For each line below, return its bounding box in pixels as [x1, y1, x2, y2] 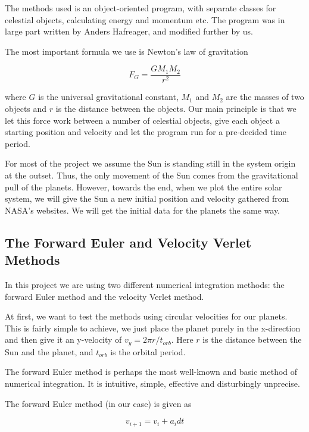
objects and [5, 102, 47, 115]
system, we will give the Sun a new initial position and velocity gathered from [5, 192, 289, 205]
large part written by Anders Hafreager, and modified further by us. [5, 25, 254, 37]
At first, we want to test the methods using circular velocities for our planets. [5, 310, 288, 323]
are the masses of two [226, 90, 304, 103]
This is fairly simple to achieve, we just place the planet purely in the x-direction [5, 321, 301, 334]
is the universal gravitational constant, [38, 90, 179, 103]
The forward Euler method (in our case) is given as [5, 397, 192, 409]
